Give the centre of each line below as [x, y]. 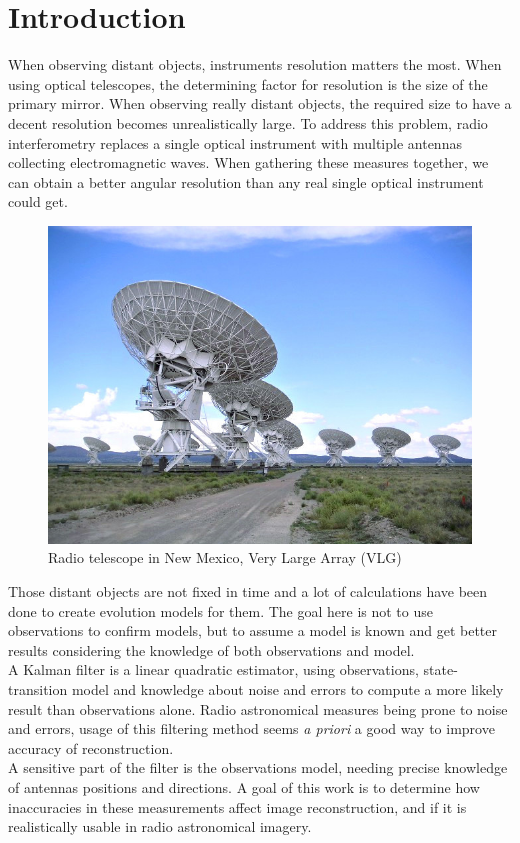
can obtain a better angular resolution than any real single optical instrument [246, 181]
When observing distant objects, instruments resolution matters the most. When [255, 64]
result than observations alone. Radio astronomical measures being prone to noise [258, 708]
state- [440, 669]
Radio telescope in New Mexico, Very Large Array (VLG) [225, 557]
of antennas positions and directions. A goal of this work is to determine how [244, 787]
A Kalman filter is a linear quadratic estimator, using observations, [213, 669]
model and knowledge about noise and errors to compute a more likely [287, 689]
